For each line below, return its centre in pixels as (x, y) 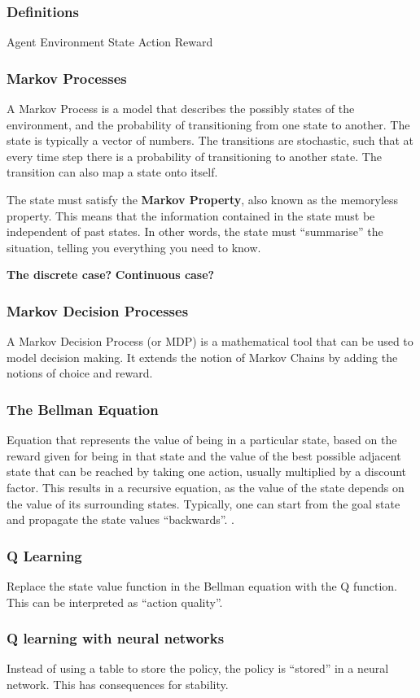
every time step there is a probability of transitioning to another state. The (194, 156)
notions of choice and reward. (80, 373)
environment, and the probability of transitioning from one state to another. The (208, 124)
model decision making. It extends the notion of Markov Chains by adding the (202, 357)
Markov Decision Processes (98, 310)
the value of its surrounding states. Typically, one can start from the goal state (203, 503)
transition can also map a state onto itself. (112, 172)
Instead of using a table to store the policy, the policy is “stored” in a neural (198, 668)
